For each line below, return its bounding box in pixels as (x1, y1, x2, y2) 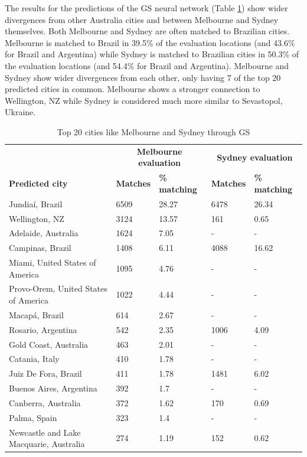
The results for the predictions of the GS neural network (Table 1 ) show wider (5, 2, 288, 14)
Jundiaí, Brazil (9, 197, 63, 210)
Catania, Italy (9, 352, 60, 365)
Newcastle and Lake (9, 426, 81, 438)
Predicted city (9, 177, 68, 190)
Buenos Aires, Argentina (9, 382, 97, 394)
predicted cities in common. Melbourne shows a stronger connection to (5, 83, 260, 95)
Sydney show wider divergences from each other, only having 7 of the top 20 (5, 71, 281, 83)
